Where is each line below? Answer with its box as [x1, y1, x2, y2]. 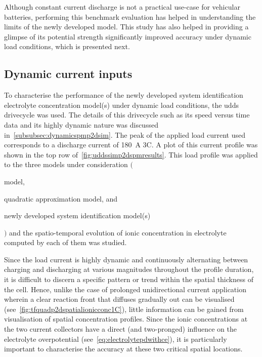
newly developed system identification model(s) [4, 210, 151, 221]
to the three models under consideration [4, 159, 128, 170]
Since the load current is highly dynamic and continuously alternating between [4, 254, 248, 264]
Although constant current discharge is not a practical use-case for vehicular [4, 2, 240, 12]
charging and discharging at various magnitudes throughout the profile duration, [4, 264, 254, 274]
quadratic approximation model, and [4, 193, 118, 204]
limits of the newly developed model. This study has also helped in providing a [4, 21, 249, 32]
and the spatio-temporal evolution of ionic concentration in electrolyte [9, 227, 227, 237]
